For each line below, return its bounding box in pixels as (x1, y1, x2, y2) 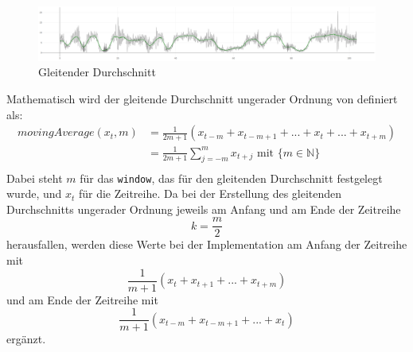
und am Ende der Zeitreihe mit (6, 291, 158, 308)
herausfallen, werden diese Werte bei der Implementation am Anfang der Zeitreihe (6, 236, 407, 253)
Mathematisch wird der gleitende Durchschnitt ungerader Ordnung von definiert (6, 90, 398, 106)
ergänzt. (6, 331, 46, 347)
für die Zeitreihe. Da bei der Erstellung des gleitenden (78, 185, 342, 202)
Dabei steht (6, 169, 63, 186)
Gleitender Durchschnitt (38, 64, 156, 80)
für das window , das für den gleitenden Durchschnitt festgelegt (80, 169, 383, 186)
